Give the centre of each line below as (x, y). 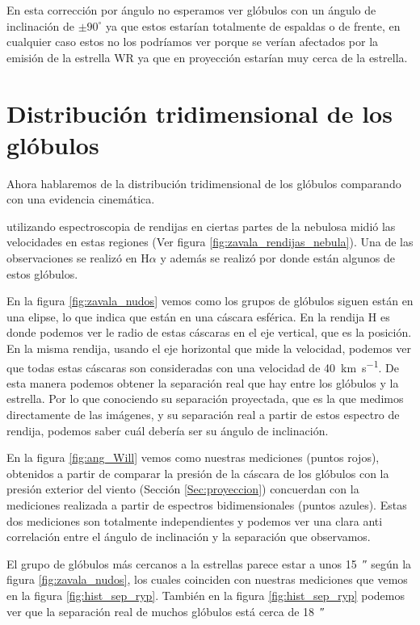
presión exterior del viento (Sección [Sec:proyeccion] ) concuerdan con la (183, 489)
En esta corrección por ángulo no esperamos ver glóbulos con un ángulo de (191, 10)
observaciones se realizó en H (78, 258)
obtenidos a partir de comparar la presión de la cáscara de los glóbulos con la (198, 473)
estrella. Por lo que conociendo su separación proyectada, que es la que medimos (205, 398)
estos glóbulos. (42, 273)
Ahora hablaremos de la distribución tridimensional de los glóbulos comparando (204, 183)
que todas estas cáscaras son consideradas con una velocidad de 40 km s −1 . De (203, 366)
